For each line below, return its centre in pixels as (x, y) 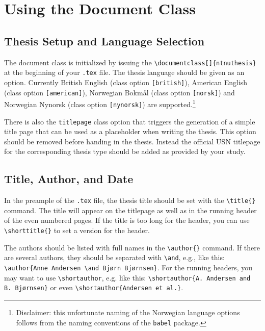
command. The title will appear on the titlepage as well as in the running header (130, 210)
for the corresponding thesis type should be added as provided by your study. (125, 151)
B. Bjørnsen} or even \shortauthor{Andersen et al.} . (94, 287)
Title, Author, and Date (69, 179)
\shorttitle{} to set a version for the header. (77, 230)
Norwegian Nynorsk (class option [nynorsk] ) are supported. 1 (100, 103)
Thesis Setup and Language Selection (104, 41)
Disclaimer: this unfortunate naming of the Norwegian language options (128, 312)
